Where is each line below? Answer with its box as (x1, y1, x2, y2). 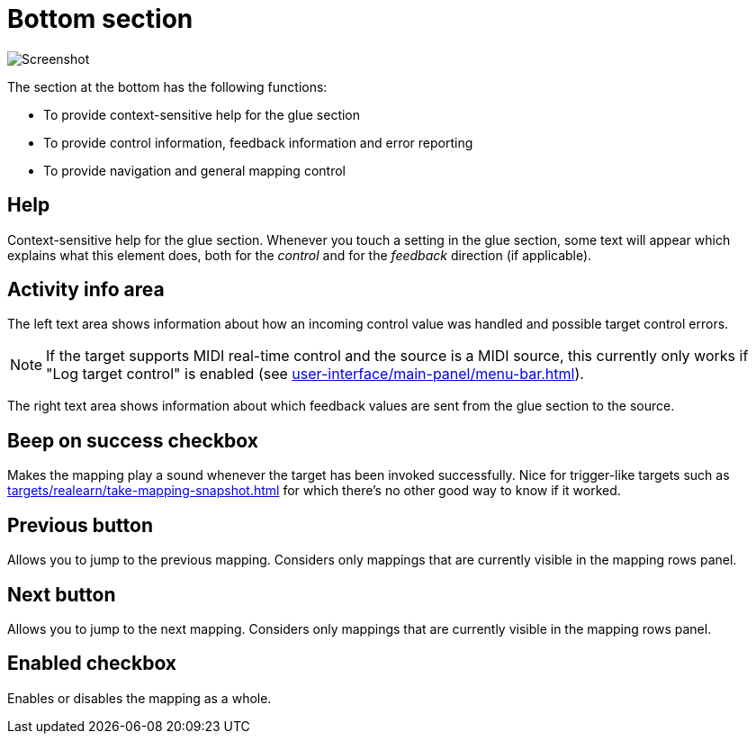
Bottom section (7, 4, 193, 34)
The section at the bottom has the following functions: (7, 78, 328, 95)
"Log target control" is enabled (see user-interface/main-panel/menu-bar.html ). (46, 365, 584, 384)
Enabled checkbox (7, 652, 177, 675)
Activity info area (7, 278, 165, 302)
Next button (7, 583, 116, 606)
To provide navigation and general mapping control (43, 162, 346, 178)
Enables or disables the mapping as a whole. (7, 690, 272, 706)
